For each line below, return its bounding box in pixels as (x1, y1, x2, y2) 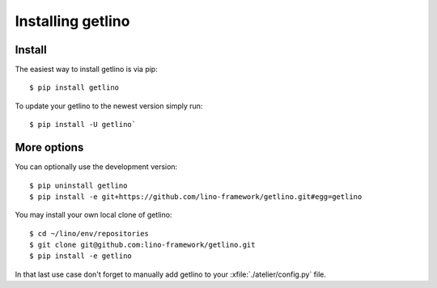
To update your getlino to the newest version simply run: (15, 101, 203, 111)
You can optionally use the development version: (15, 162, 178, 172)
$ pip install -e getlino (29, 252, 133, 260)
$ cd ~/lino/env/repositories (29, 229, 150, 238)
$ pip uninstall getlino (29, 180, 128, 190)
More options (15, 141, 84, 155)
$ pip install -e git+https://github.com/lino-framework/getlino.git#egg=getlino (29, 192, 363, 201)
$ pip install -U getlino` (29, 120, 137, 129)
